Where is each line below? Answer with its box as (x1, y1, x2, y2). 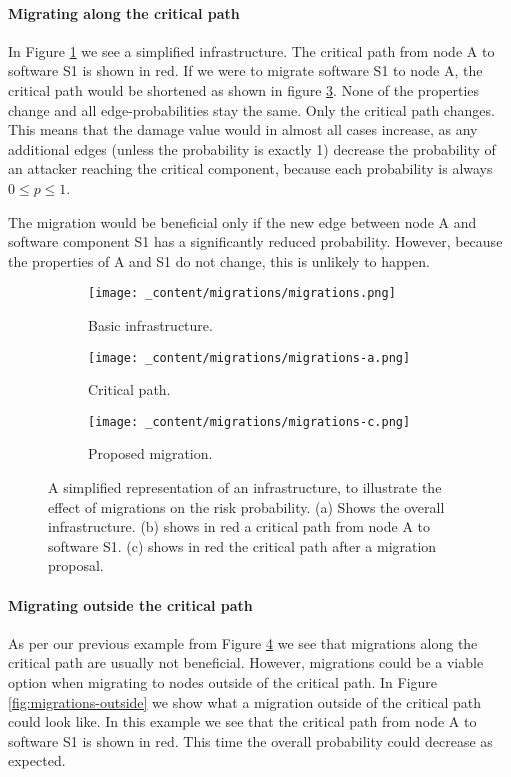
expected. (8, 750, 66, 771)
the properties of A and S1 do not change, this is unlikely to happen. (8, 250, 430, 271)
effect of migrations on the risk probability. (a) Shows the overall (48, 496, 445, 517)
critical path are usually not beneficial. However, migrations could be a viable (8, 652, 484, 673)
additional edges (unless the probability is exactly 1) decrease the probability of (8, 138, 496, 159)
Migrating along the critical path (8, 2, 240, 23)
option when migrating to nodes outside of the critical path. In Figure (8, 672, 438, 693)
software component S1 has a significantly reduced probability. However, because (8, 231, 503, 252)
